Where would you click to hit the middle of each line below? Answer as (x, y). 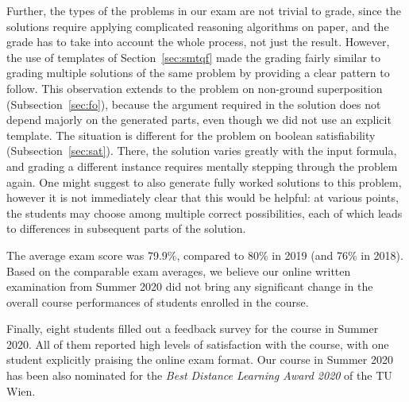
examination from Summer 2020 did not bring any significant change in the (190, 286)
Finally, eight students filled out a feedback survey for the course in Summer (193, 329)
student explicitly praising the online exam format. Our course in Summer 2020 (200, 359)
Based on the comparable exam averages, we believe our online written (179, 271)
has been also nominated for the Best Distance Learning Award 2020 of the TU (199, 375)
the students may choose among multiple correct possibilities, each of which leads (204, 213)
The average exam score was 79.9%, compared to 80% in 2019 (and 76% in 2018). (205, 255)
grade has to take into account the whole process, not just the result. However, (198, 42)
